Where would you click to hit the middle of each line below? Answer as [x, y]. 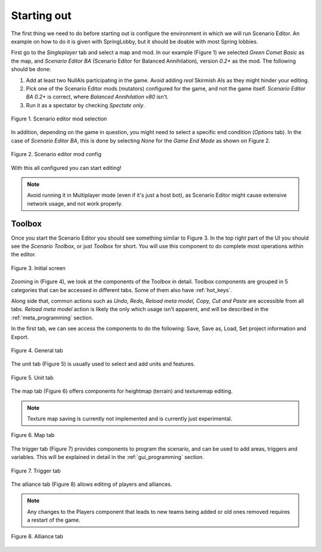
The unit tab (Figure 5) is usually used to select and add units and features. [103, 364]
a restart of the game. [54, 520]
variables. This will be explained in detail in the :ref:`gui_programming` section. [108, 457]
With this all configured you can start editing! [66, 168]
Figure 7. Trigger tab [36, 470]
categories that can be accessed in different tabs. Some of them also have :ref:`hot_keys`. [122, 290]
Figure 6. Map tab [33, 435]
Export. [20, 337]
